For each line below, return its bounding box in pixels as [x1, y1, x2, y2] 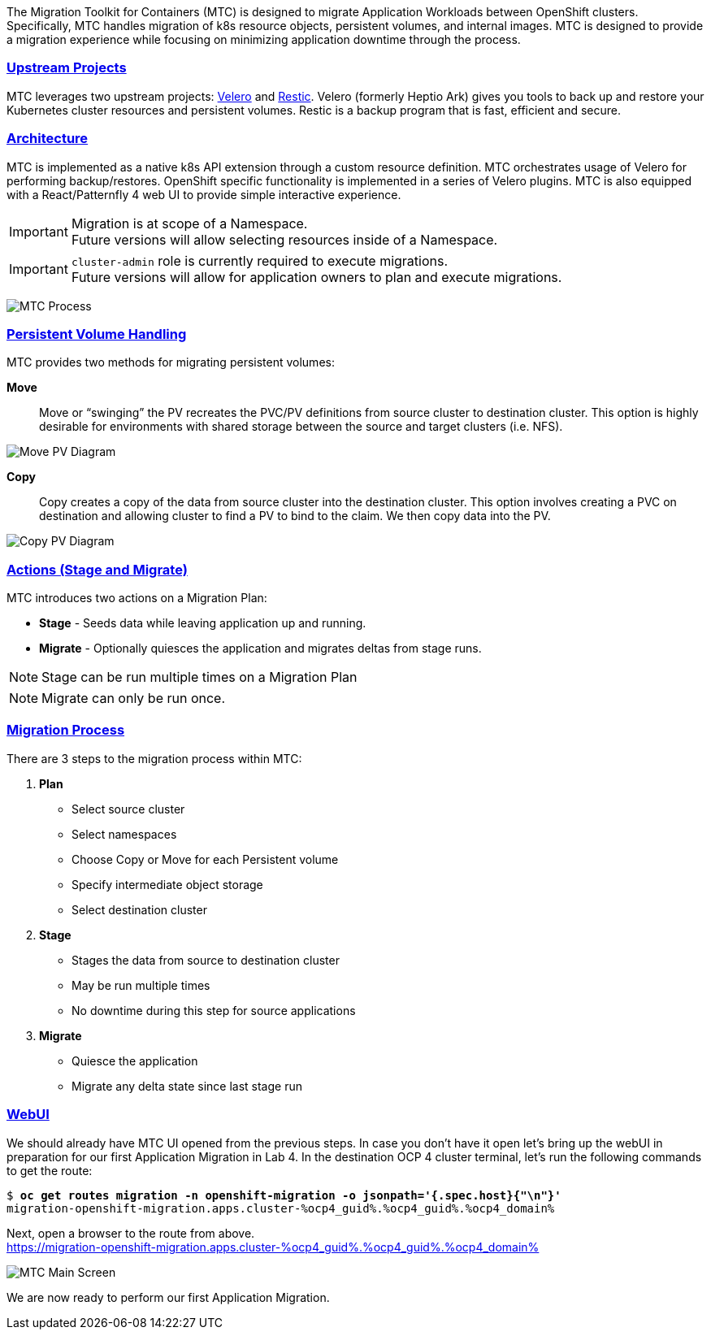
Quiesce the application [72, 1053, 198, 1068]
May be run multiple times [72, 978, 210, 992]
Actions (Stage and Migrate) [7, 561, 188, 578]
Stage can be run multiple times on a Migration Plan [41, 669, 358, 685]
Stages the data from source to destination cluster [72, 952, 340, 967]
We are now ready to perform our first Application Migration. [7, 1290, 330, 1304]
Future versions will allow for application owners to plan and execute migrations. [71, 268, 562, 285]
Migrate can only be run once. [41, 690, 226, 706]
